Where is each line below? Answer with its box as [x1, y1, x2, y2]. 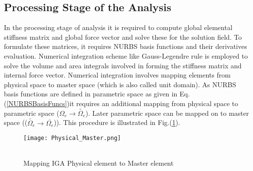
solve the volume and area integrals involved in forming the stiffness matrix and [4, 60, 242, 70]
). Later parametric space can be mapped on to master [85, 108, 249, 118]
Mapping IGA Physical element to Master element [23, 158, 174, 168]
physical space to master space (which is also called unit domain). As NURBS [4, 79, 236, 89]
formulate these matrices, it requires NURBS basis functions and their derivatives [4, 41, 247, 51]
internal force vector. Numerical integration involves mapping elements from [4, 70, 231, 80]
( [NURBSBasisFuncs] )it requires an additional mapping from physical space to [4, 98, 238, 108]
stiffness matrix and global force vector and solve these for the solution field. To [4, 31, 242, 42]
